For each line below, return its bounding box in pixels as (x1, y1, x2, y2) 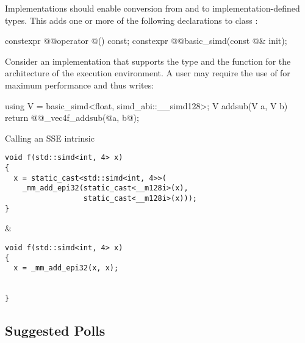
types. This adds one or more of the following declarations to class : (5, 13, 258, 26)
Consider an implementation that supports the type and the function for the (5, 54, 291, 67)
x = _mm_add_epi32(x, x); (13, 264, 119, 273)
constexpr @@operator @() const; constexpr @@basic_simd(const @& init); (5, 34, 287, 47)
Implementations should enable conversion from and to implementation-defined (5, 2, 300, 14)
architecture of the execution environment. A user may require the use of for (5, 67, 290, 79)
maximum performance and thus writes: (5, 78, 154, 91)
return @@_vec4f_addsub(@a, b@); (5, 111, 139, 124)
